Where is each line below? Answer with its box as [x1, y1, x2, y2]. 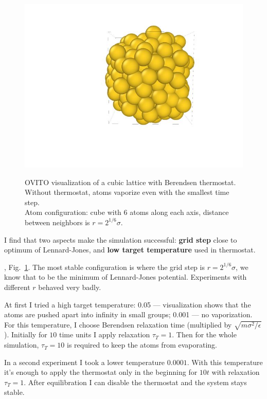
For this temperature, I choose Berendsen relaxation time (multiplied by [4, 319, 232, 330]
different [4, 281, 30, 292]
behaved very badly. [38, 281, 101, 292]
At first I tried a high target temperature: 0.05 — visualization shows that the [4, 299, 251, 310]
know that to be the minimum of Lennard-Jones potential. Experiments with [4, 271, 247, 282]
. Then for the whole [172, 329, 237, 340]
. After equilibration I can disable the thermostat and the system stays [24, 376, 247, 387]
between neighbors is [25, 216, 90, 227]
